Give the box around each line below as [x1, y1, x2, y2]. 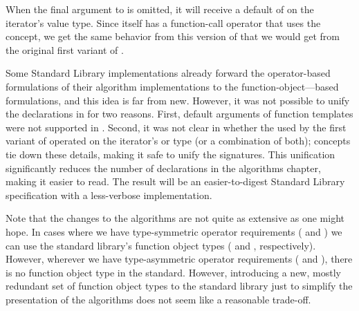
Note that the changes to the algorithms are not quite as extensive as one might [6, 211, 345, 225]
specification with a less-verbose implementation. [6, 187, 212, 202]
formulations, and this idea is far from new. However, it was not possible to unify [6, 93, 350, 107]
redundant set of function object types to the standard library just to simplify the [6, 279, 353, 293]
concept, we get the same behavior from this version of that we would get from [6, 29, 340, 44]
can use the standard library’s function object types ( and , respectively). [6, 238, 316, 252]
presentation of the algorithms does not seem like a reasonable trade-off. [6, 292, 311, 306]
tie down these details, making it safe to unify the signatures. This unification [6, 147, 335, 161]
